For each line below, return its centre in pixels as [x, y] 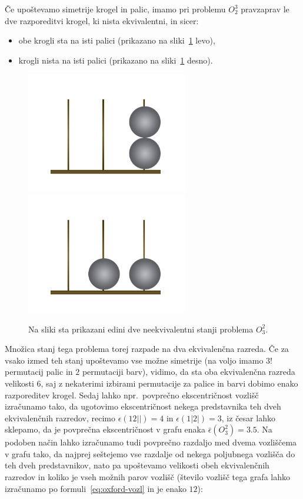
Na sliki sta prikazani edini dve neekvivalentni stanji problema [141, 329]
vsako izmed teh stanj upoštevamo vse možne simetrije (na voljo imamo [134, 360]
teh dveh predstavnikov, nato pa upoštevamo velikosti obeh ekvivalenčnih [137, 465]
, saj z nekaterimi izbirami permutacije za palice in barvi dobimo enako [169, 383]
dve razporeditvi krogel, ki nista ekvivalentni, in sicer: [102, 20]
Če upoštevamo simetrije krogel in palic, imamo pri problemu [115, 9]
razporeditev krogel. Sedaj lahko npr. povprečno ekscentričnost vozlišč [132, 395]
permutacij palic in [39, 372]
